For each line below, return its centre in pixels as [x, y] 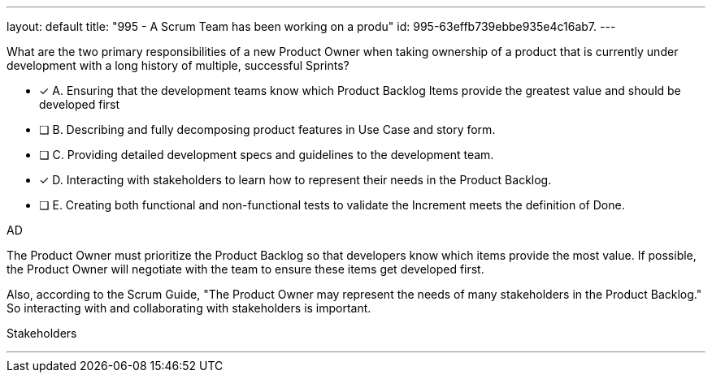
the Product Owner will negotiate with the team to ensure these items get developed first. [245, 269]
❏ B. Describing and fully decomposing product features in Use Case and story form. [267, 129]
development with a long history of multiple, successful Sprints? [178, 65]
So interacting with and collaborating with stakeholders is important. [189, 308]
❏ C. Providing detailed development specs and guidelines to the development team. [267, 155]
